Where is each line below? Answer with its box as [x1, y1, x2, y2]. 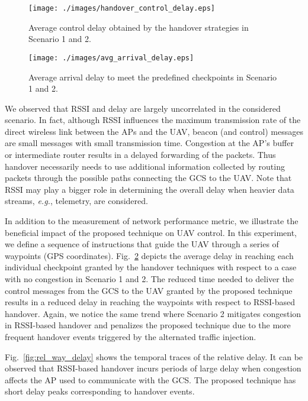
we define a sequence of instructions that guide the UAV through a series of [5, 238, 279, 250]
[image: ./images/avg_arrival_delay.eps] [28, 53, 194, 62]
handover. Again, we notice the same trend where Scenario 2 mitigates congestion [5, 307, 301, 319]
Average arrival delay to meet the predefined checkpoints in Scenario [28, 70, 277, 83]
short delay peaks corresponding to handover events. [5, 385, 195, 397]
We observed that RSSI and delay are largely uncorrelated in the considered [5, 102, 281, 114]
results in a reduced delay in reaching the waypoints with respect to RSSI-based [5, 296, 295, 308]
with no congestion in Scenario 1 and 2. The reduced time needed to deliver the [5, 273, 294, 284]
